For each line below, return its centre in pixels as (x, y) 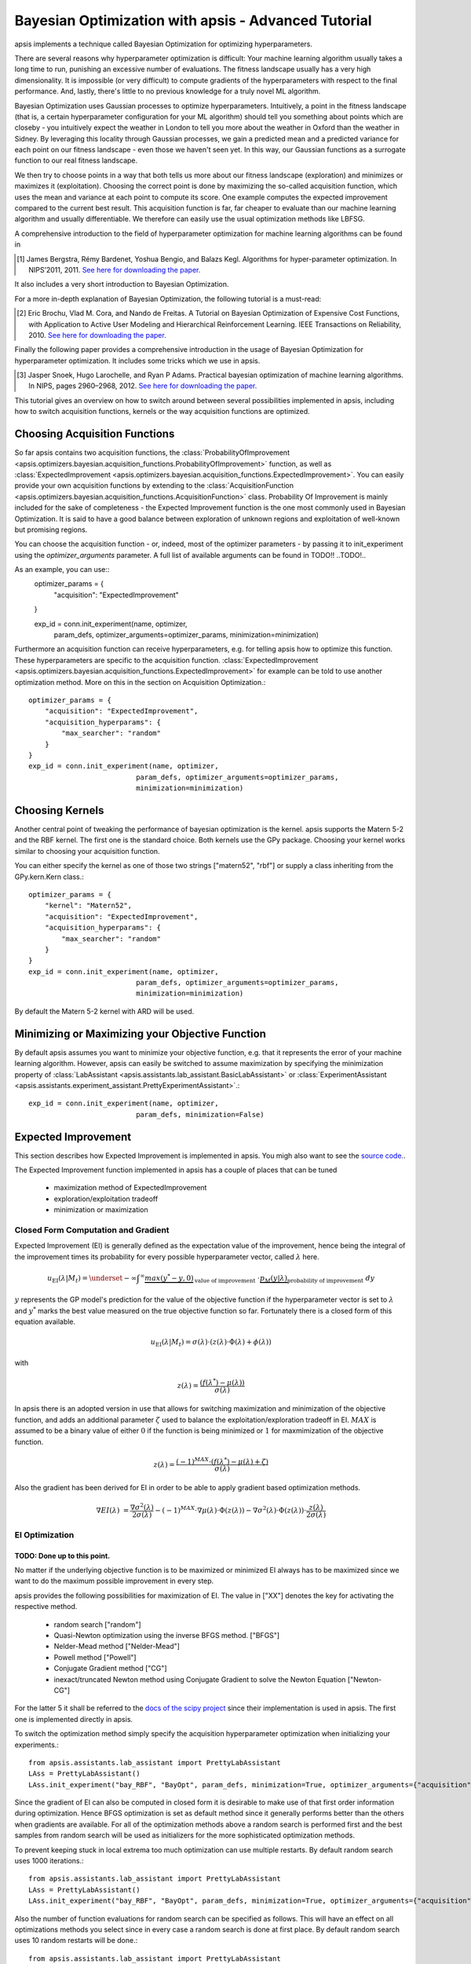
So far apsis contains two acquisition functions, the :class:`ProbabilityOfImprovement (152, 453)
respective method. (46, 1607)
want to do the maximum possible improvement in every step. (114, 1581)
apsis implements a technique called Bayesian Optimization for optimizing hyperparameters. (164, 44)
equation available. (45, 1322)
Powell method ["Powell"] (95, 1657)
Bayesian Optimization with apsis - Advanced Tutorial (193, 20)
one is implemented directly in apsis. (74, 1719)
